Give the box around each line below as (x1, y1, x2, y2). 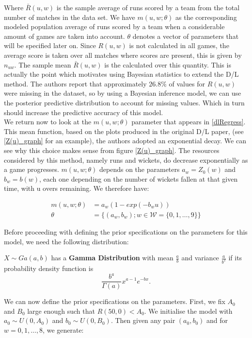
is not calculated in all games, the (129, 40, 229, 51)
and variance (181, 253, 219, 263)
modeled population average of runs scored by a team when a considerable (4, 21, 225, 32)
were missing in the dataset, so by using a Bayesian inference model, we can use (4, 88, 241, 98)
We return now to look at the (4, 117, 92, 127)
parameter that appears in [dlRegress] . (131, 117, 246, 127)
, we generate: (43, 324, 84, 335)
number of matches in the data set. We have (4, 12, 135, 22)
